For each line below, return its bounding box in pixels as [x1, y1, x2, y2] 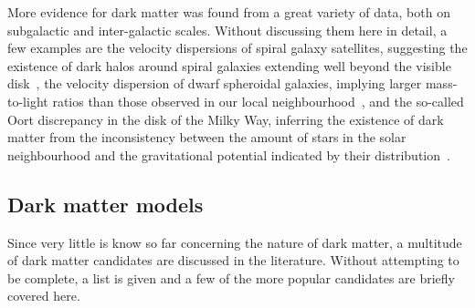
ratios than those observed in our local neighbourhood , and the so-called [52, 91, 464, 110]
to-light [7, 91, 48, 110]
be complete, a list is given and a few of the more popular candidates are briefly [7, 268, 455, 287]
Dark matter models [7, 190, 204, 218]
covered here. [7, 286, 80, 305]
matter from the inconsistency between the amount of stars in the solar [7, 128, 406, 147]
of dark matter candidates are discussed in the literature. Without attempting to [7, 251, 459, 270]
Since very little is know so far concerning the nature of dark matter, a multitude [7, 232, 462, 252]
